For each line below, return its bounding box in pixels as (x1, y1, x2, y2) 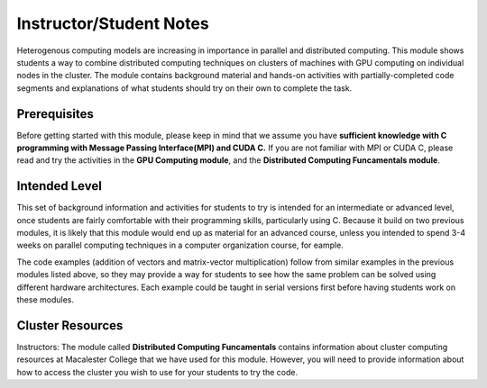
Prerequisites (16, 106, 94, 122)
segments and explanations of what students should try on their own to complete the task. (16, 82, 353, 94)
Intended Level (16, 178, 103, 194)
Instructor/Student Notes (16, 14, 209, 33)
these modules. (16, 294, 74, 305)
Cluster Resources (16, 318, 124, 333)
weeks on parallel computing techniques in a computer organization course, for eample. (16, 239, 345, 251)
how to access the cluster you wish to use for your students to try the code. (16, 366, 298, 377)
